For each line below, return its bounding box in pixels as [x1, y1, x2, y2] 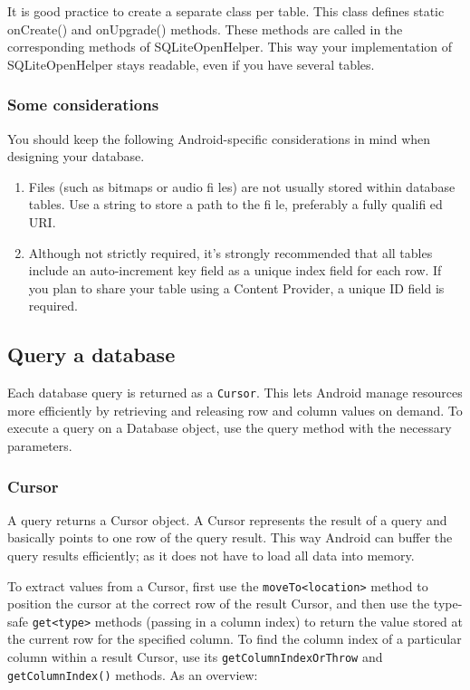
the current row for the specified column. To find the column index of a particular [7, 629, 462, 648]
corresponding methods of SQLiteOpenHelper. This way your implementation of [7, 37, 453, 56]
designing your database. [7, 147, 145, 166]
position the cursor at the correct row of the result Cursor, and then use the [7, 594, 430, 613]
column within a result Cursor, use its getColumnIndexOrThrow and [7, 647, 383, 666]
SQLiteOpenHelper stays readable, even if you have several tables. [7, 54, 375, 73]
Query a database [7, 340, 176, 369]
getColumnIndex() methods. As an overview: [7, 665, 258, 684]
